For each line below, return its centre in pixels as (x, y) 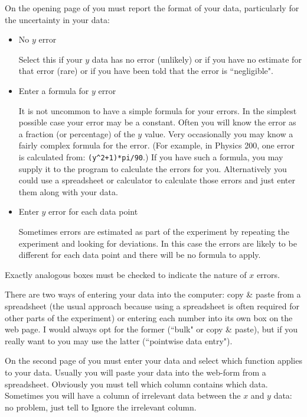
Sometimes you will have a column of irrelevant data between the (123, 395)
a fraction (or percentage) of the (77, 133)
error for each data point (93, 211)
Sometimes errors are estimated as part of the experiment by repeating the (154, 231)
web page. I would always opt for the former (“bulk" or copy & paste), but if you (151, 329)
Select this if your (50, 59)
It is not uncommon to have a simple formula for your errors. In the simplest (158, 110)
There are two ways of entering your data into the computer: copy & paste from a (153, 294)
